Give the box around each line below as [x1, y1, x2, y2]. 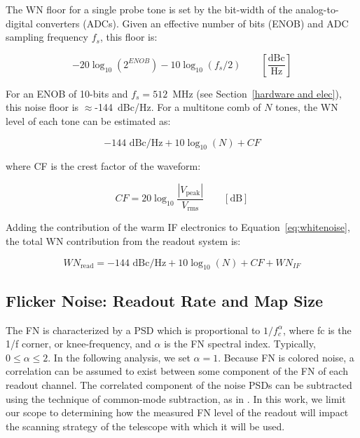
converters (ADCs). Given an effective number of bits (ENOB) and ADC [36, 15, 349, 30]
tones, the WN [275, 100, 338, 114]
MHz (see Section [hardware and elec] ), [172, 86, 342, 100]
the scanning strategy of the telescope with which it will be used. [6, 418, 285, 433]
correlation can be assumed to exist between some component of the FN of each [6, 364, 348, 378]
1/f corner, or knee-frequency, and [6, 336, 151, 351]
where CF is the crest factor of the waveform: [6, 159, 201, 173]
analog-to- [296, 2, 339, 16]
